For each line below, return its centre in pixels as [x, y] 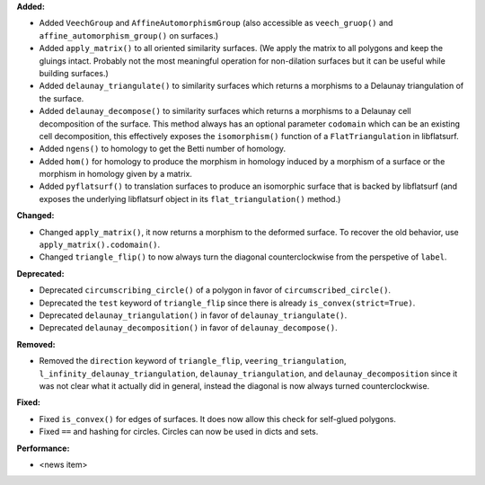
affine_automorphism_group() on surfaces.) [129, 35]
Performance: [43, 448]
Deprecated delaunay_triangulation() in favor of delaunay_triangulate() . [193, 315]
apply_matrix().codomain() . [100, 245]
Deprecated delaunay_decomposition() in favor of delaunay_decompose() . [188, 328]
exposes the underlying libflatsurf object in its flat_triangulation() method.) [190, 198]
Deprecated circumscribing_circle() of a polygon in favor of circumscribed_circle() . [215, 290]
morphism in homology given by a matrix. [116, 174]
